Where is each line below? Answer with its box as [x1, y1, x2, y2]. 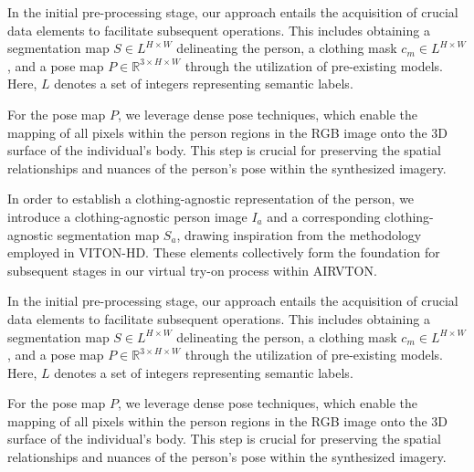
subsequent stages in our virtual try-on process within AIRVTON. [7, 260, 377, 279]
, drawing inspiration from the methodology [176, 225, 422, 244]
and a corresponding [267, 206, 381, 226]
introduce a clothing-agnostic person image [7, 206, 248, 226]
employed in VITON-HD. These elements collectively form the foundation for [7, 243, 440, 262]
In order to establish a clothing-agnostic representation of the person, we [7, 189, 415, 208]
